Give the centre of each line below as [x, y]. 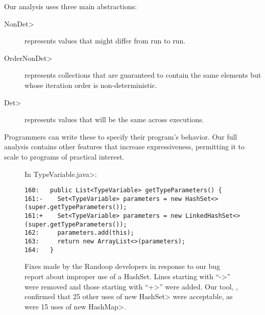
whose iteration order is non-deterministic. [91, 85]
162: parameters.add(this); [79, 233]
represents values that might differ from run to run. [105, 41]
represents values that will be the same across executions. [114, 119]
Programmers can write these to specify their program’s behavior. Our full [121, 136]
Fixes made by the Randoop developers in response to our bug [123, 266]
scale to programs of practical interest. [64, 156]
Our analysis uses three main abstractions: [70, 6]
